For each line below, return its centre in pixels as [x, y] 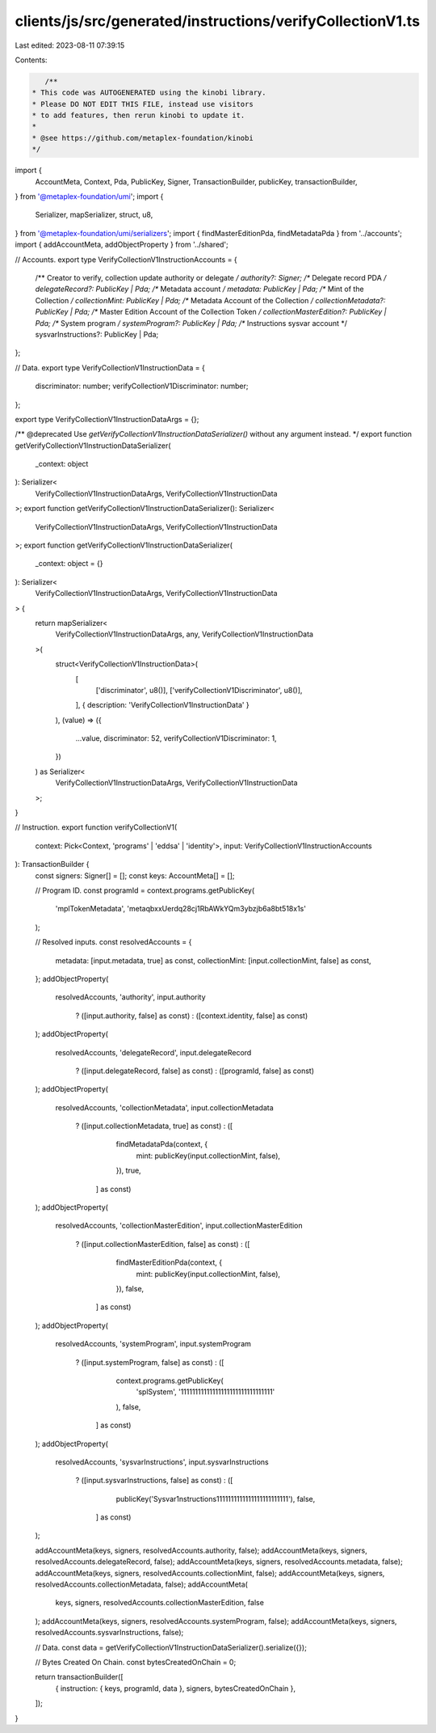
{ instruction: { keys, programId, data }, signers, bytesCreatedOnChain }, [176, 1688]
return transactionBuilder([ [80, 1677]
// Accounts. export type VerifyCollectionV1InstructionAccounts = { [126, 260]
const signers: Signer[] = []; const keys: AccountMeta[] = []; [135, 875]
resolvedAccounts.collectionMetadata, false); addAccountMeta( [141, 1584]
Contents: [31, 60]
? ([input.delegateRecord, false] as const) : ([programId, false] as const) [195, 1071]
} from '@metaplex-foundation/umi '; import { [89, 197]
